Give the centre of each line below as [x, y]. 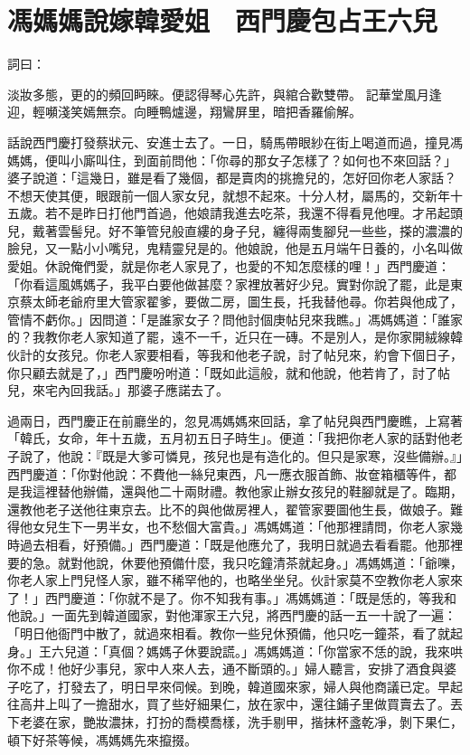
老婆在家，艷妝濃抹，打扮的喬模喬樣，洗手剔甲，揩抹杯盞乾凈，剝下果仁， [241, 721]
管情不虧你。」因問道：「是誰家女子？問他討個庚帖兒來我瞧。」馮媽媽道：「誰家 [235, 319]
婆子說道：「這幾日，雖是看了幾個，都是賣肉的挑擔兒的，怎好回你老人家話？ [232, 178]
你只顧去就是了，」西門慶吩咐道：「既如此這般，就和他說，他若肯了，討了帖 [229, 372]
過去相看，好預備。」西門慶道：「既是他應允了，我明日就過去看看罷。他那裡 [241, 544]
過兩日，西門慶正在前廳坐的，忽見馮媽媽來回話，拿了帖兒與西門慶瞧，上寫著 [235, 420]
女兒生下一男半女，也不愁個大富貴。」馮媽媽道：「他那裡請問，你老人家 [241, 527]
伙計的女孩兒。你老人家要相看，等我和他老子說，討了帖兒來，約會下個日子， [235, 355]
